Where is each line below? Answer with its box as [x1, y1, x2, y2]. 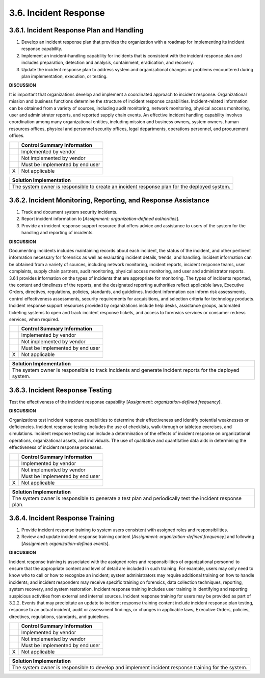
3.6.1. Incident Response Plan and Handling [9, 26, 144, 34]
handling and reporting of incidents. [21, 230, 94, 236]
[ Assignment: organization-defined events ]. [21, 541, 110, 546]
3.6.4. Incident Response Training [9, 514, 115, 522]
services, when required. [9, 316, 60, 322]
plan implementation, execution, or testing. [21, 74, 108, 80]
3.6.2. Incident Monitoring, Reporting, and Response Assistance [9, 196, 210, 204]
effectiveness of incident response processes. [9, 444, 103, 450]
